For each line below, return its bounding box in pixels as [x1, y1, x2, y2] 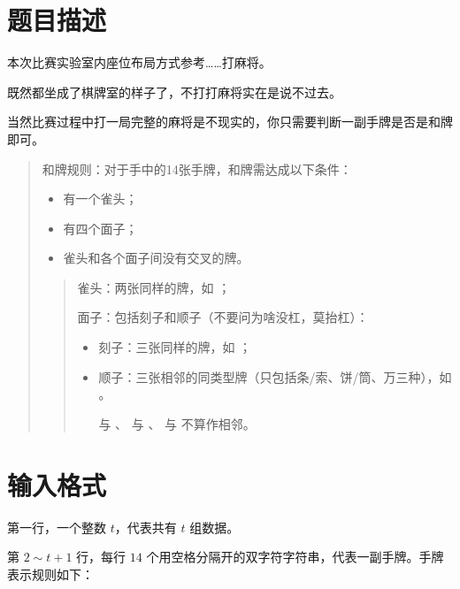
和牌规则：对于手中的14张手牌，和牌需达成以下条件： [42, 159, 352, 178]
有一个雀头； [63, 189, 138, 208]
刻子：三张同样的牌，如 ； [98, 338, 252, 356]
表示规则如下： [7, 564, 94, 583]
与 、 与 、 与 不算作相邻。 [98, 414, 256, 432]
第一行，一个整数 [7, 517, 106, 536]
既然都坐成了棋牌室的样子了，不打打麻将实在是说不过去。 [7, 82, 341, 101]
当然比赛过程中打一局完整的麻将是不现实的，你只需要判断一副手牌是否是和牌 [7, 112, 453, 131]
